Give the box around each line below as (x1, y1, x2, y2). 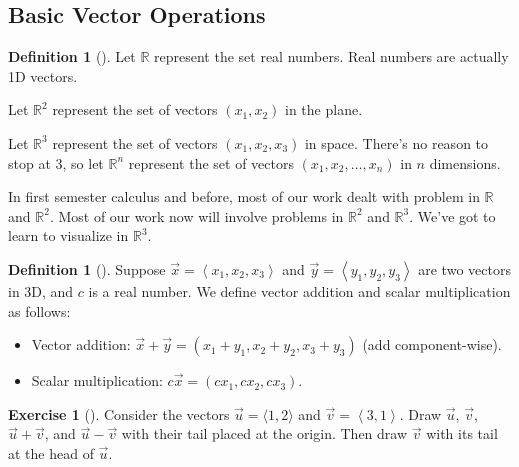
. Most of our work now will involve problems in (49, 205, 344, 226)
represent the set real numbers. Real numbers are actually (154, 46, 509, 67)
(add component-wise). (362, 334, 502, 355)
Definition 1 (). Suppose (8, 258, 166, 279)
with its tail (426, 423, 498, 444)
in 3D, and (8, 280, 74, 301)
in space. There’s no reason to (304, 132, 489, 153)
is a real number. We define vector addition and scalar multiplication (88, 280, 511, 301)
